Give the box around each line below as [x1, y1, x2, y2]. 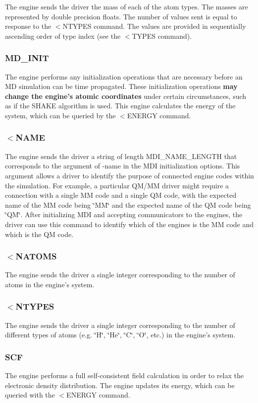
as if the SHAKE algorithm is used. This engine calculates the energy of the [5, 100, 236, 111]
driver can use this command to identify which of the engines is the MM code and [5, 219, 254, 229]
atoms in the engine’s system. [5, 279, 95, 289]
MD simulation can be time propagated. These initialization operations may [5, 81, 238, 91]
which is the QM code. [5, 229, 74, 239]
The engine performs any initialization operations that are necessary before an [5, 71, 243, 81]
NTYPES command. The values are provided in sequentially [62, 21, 246, 31]
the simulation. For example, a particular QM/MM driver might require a [5, 180, 229, 190]
